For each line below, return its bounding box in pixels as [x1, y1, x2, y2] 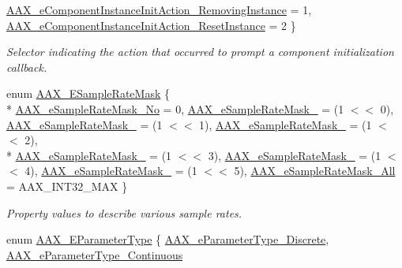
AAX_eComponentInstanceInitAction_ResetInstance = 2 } [6, 17, 296, 33]
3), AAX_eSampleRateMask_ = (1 [208, 147, 381, 163]
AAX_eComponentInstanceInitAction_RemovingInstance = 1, [6, 2, 312, 17]
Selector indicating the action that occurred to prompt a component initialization [6, 43, 394, 60]
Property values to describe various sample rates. [6, 204, 242, 221]
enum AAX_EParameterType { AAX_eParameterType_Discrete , [6, 231, 329, 248]
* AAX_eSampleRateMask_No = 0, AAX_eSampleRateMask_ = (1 [6, 100, 344, 117]
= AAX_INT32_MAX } [6, 177, 128, 194]
